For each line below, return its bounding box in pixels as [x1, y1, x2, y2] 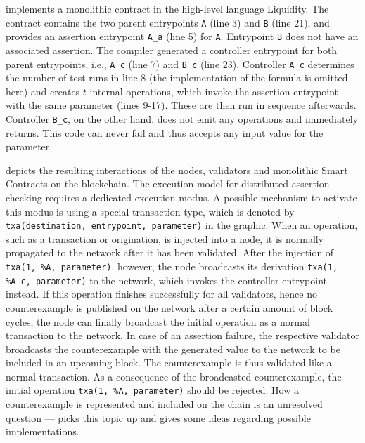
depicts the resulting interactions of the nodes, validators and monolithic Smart [6, 162, 348, 177]
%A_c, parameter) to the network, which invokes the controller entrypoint [6, 272, 327, 287]
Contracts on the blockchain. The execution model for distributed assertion [6, 176, 330, 191]
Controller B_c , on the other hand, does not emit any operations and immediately [6, 111, 358, 126]
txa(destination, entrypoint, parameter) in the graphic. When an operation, [6, 218, 358, 232]
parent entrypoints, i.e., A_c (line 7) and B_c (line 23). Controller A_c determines [6, 56, 354, 71]
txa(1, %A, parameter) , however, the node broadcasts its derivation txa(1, [6, 259, 338, 273]
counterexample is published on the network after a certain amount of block [6, 300, 333, 315]
